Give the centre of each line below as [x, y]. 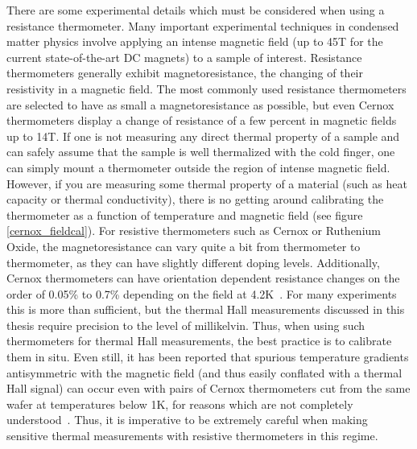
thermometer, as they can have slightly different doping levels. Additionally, [193, 262]
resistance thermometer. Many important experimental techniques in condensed [203, 25]
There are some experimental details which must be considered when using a [196, 10]
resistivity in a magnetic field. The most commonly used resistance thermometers [206, 88]
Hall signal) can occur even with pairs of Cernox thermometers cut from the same [208, 388]
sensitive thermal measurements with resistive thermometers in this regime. [192, 436]
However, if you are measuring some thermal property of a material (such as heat [207, 183]
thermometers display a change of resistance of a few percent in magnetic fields [202, 120]
